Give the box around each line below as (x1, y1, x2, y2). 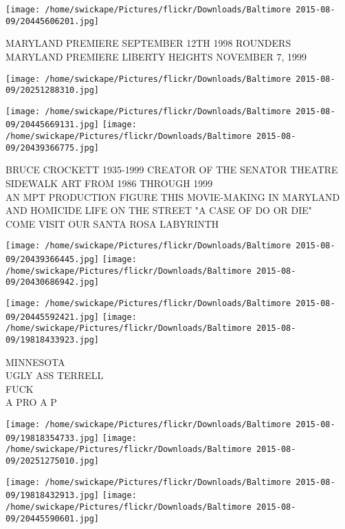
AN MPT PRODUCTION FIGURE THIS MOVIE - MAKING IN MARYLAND (5, 189, 340, 204)
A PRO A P (5, 395, 57, 409)
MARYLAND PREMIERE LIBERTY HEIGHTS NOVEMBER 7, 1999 (5, 49, 307, 63)
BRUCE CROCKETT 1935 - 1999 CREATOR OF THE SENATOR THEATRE (5, 162, 338, 177)
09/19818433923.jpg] (5, 335, 100, 345)
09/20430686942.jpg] (5, 277, 100, 288)
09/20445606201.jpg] (5, 16, 100, 26)
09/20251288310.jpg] (5, 85, 100, 96)
